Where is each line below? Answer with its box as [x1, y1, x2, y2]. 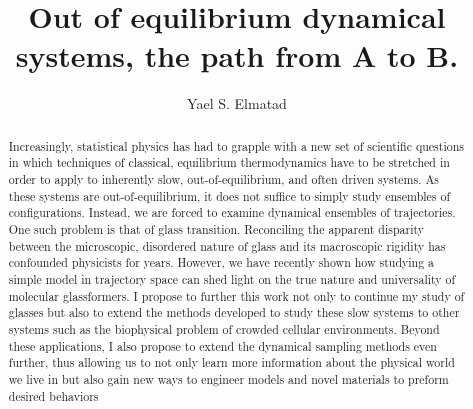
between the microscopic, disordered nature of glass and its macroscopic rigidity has [8, 237, 446, 254]
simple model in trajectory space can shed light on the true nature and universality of [8, 270, 456, 287]
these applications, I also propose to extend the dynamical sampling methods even [8, 337, 437, 354]
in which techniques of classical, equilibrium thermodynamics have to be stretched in [8, 154, 450, 171]
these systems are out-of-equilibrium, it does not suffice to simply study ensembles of [8, 187, 451, 204]
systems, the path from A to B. [15, 35, 459, 76]
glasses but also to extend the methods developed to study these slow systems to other [8, 304, 460, 321]
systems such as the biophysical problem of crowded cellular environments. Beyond [8, 320, 440, 337]
